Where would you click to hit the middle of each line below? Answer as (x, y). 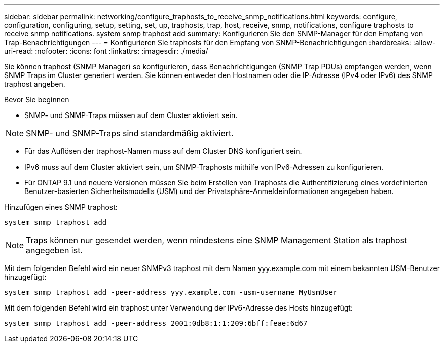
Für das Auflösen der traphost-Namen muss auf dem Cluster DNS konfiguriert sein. (163, 151)
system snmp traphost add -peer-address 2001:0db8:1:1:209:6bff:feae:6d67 (156, 323)
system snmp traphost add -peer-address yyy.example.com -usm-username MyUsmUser (171, 292)
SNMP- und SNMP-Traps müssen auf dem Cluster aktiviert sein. (131, 115)
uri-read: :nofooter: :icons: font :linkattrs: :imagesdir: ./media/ (106, 51)
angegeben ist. (54, 250)
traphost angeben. (35, 84)
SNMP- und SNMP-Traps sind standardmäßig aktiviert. (130, 133)
